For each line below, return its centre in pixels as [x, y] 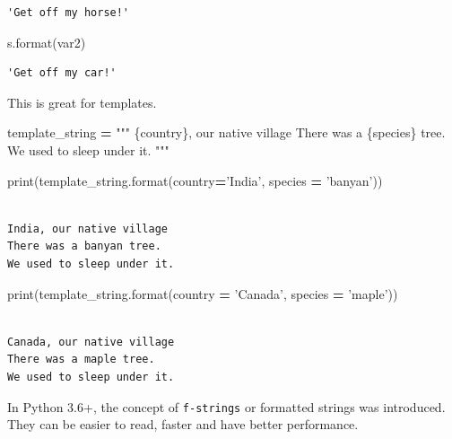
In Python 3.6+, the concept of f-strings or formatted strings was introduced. [226, 406]
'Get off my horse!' [69, 13]
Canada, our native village [91, 342]
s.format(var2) [47, 42]
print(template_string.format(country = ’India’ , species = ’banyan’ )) [195, 180]
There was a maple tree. [81, 360]
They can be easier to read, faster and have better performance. [183, 424]
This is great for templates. [82, 102]
